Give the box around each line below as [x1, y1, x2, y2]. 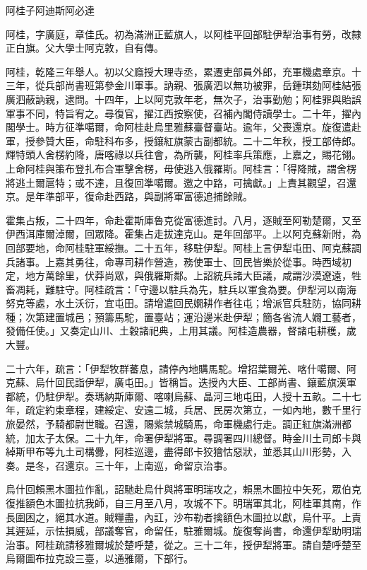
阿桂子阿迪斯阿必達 [6, 3, 95, 17]
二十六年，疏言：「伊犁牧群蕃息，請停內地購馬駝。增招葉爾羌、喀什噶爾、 [6, 361, 347, 376]
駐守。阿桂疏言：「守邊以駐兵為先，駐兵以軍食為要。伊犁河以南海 [54, 281, 356, 296]
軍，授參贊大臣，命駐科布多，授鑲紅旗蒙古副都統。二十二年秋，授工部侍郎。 [6, 133, 361, 148]
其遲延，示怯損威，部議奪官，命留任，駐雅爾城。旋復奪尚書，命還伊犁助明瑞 [6, 523, 361, 538]
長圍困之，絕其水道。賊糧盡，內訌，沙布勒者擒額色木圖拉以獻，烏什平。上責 [6, 509, 361, 524]
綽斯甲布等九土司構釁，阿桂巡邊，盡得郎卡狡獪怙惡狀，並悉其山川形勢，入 [6, 444, 351, 459]
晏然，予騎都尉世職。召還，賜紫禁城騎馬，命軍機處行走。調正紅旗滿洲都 [15, 417, 351, 431]
